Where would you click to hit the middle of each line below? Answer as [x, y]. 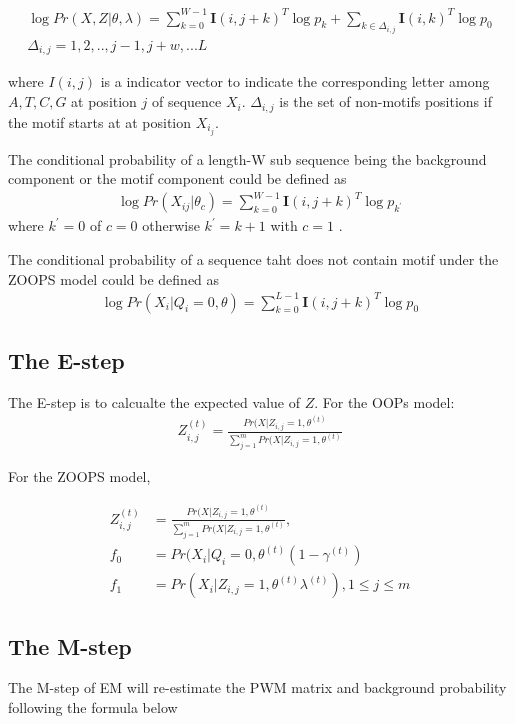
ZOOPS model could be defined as [114, 278]
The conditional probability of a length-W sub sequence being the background [247, 158]
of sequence [187, 101]
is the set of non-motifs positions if [385, 101]
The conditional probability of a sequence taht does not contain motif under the [253, 258]
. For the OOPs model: [384, 401]
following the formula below [93, 707]
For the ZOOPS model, [79, 476]
